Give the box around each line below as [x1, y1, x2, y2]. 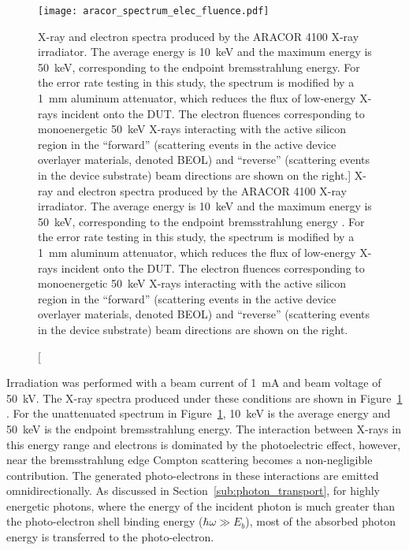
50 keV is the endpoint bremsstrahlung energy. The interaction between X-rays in [6, 420, 402, 437]
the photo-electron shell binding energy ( [6, 513, 203, 530]
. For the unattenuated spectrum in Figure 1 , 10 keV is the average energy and [6, 405, 391, 422]
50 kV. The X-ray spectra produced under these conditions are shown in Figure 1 [6, 389, 403, 406]
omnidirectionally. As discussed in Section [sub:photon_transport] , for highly [6, 482, 381, 499]
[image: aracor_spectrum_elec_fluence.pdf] [38, 6, 270, 17]
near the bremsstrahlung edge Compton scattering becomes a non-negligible [6, 452, 373, 468]
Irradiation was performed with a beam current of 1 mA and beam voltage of [6, 374, 381, 391]
